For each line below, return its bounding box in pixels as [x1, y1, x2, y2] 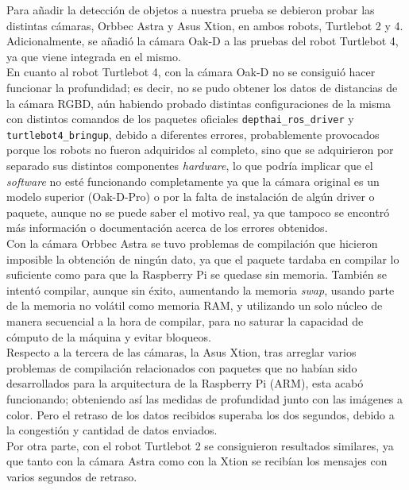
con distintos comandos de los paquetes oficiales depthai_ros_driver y [6, 110, 354, 127]
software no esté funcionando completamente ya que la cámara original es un [6, 172, 380, 189]
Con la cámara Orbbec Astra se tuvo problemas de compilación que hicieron [6, 235, 378, 252]
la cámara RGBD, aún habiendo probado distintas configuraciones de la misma [6, 95, 392, 111]
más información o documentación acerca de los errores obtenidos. [6, 219, 328, 236]
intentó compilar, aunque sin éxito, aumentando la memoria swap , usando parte [6, 281, 395, 298]
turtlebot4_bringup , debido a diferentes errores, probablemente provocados [6, 125, 380, 142]
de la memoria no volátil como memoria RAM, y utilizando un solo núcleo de [6, 297, 383, 314]
